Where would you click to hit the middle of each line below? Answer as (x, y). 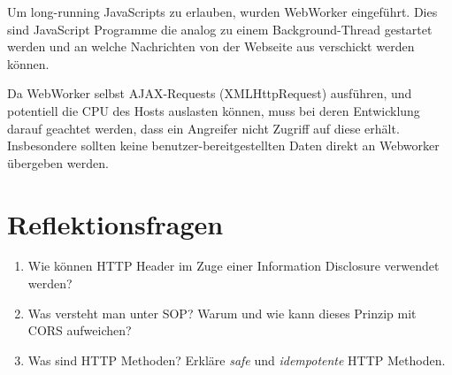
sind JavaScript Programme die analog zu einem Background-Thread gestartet (220, 29)
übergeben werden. (58, 162)
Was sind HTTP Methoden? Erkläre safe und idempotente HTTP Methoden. (237, 360)
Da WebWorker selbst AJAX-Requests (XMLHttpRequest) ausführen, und (210, 93)
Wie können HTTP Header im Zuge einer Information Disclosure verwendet (234, 266)
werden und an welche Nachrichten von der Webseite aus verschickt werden (211, 46)
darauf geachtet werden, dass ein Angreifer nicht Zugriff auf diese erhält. (203, 128)
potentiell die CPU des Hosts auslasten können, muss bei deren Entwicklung (214, 110)
